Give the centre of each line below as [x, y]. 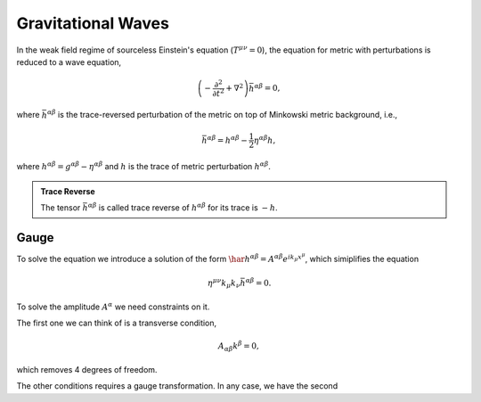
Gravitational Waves [93, 23]
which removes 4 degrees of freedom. [87, 369]
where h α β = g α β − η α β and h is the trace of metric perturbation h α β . [144, 166]
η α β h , [265, 139]
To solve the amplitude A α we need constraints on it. [113, 306]
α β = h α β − [228, 139]
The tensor [61, 208]
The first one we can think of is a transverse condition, [117, 323]
